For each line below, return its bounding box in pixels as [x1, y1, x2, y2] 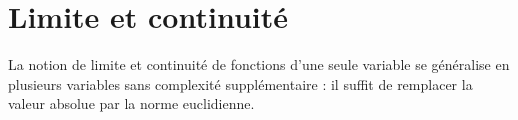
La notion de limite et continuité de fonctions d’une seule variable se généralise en [8, 54, 510, 75]
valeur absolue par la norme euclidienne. [8, 93, 255, 114]
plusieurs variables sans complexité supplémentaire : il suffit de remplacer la [8, 73, 473, 94]
